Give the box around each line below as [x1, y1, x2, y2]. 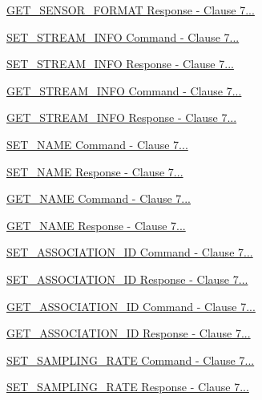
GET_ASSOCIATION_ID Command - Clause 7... [6, 297, 256, 314]
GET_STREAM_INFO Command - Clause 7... [6, 82, 242, 99]
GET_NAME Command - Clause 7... [6, 190, 191, 207]
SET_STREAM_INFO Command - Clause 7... [6, 28, 240, 45]
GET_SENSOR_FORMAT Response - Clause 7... [6, 2, 255, 18]
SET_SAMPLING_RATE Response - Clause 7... [6, 378, 249, 395]
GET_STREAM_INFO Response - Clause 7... [6, 109, 237, 126]
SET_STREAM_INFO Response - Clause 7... [6, 55, 234, 72]
